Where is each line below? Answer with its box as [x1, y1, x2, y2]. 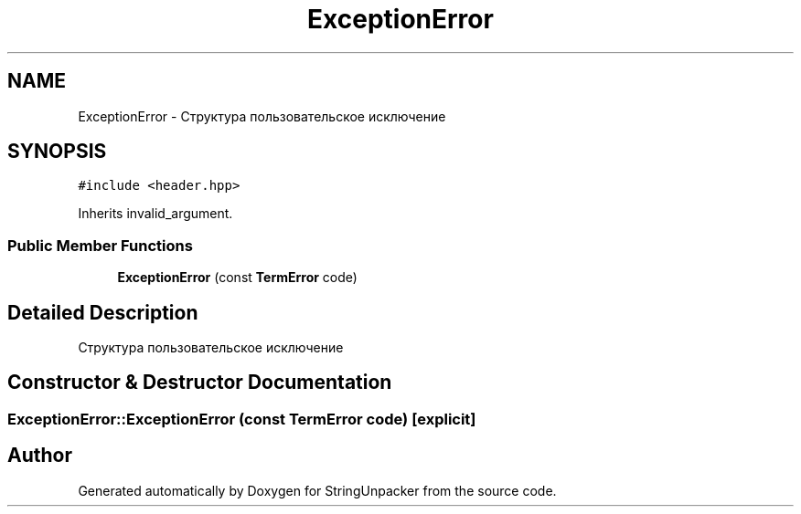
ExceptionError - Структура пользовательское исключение [78, 108, 446, 124]
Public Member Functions [7, 236, 193, 255]
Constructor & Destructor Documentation [7, 371, 392, 394]
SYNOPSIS [7, 140, 107, 163]
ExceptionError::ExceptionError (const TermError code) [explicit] [7, 409, 476, 428]
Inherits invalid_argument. [78, 205, 233, 222]
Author [7, 444, 72, 467]
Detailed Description [7, 300, 198, 324]
